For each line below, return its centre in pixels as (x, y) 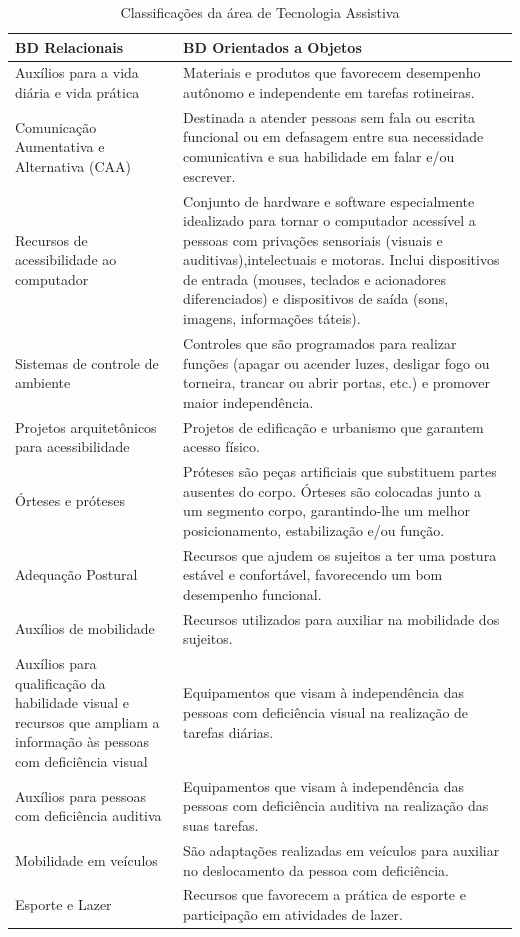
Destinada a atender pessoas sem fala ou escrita (329, 116)
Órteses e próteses (70, 500)
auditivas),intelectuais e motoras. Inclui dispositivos (341, 259)
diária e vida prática (77, 92)
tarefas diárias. (228, 731)
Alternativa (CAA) (73, 165)
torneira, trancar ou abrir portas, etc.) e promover (337, 382)
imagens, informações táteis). (272, 318)
